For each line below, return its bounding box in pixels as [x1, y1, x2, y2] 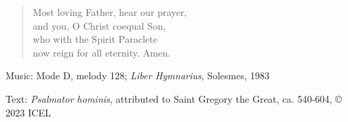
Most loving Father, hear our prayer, [32, 5, 187, 19]
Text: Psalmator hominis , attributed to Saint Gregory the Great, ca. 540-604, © [6, 91, 342, 105]
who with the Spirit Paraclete [32, 32, 157, 46]
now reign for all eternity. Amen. [32, 45, 171, 59]
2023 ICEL [6, 105, 52, 119]
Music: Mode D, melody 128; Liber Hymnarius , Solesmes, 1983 [6, 68, 270, 83]
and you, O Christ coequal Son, [32, 18, 166, 32]
